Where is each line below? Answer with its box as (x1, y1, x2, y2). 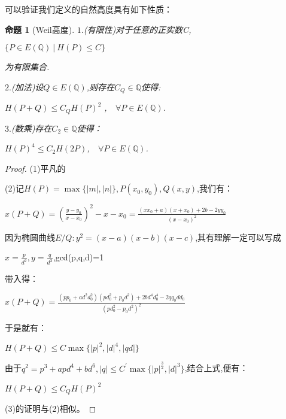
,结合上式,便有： (184, 362, 248, 374)
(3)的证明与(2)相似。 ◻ (5, 402, 96, 415)
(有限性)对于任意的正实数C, (83, 23, 191, 35)
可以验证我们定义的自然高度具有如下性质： (5, 3, 172, 15)
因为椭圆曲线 (5, 230, 55, 243)
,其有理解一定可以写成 (195, 230, 282, 243)
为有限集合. (5, 60, 50, 73)
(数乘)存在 (11, 122, 52, 134)
